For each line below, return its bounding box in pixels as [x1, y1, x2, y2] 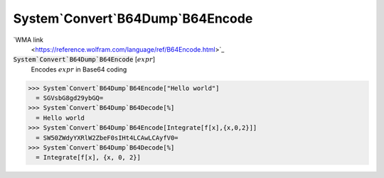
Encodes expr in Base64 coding [31, 65, 127, 74]
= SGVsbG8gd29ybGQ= [36, 94, 104, 102]
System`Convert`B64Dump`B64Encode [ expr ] [13, 55, 156, 64]
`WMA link [13, 35, 44, 44]
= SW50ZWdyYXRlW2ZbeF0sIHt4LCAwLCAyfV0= [36, 133, 178, 142]
